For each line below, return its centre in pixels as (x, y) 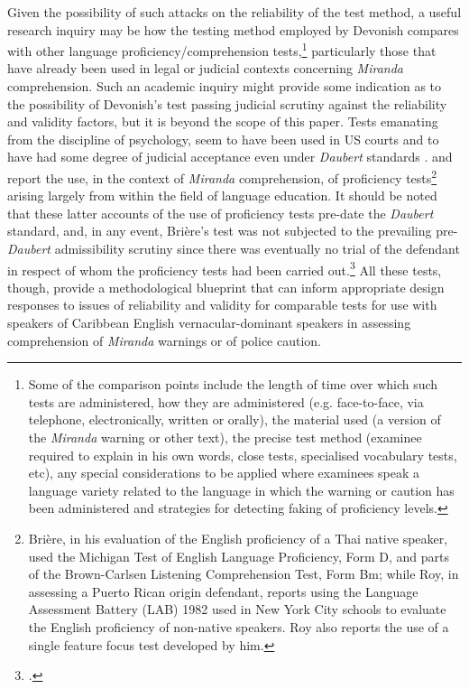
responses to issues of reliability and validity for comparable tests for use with (222, 305)
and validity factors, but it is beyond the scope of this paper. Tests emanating (223, 121)
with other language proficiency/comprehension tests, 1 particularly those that (222, 49)
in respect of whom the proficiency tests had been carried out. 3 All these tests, (225, 268)
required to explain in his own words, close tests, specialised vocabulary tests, (243, 455)
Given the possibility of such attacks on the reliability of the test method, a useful (234, 12)
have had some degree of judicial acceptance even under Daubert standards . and (230, 157)
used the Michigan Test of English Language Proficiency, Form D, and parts (239, 556)
